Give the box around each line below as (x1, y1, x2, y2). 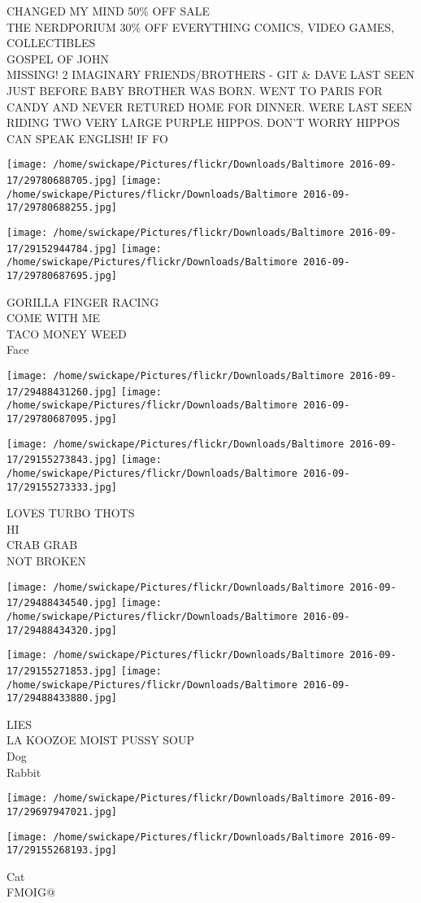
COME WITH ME (7, 309, 101, 326)
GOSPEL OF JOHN (7, 50, 109, 67)
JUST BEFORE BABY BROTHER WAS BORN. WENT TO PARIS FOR (7, 81, 383, 98)
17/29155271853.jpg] (7, 665, 118, 677)
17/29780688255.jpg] (7, 202, 118, 214)
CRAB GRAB (7, 536, 78, 553)
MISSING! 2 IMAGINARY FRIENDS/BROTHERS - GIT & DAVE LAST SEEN (7, 66, 415, 83)
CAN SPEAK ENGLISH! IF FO (7, 129, 168, 146)
